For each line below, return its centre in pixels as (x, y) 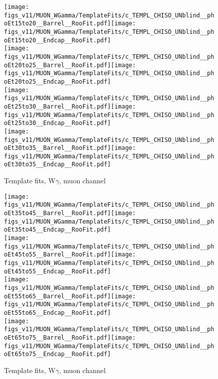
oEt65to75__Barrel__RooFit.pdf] (57, 337)
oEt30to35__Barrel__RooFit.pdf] (57, 148)
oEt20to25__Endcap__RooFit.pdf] (57, 81)
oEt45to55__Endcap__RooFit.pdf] (57, 271)
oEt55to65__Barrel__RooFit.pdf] (57, 296)
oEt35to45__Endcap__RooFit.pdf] (57, 230)
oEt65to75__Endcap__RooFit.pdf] (57, 354)
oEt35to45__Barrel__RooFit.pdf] (57, 213)
